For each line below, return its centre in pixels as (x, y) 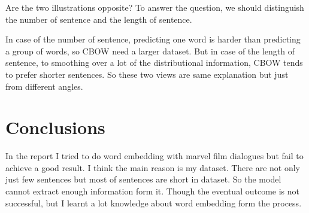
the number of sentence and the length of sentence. (99, 19)
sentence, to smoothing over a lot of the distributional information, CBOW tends (154, 63)
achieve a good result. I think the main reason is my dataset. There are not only (153, 167)
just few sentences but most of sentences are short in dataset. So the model (143, 179)
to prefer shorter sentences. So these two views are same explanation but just (147, 74)
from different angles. (44, 86)
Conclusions (55, 127)
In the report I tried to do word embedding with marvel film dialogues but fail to (154, 156)
